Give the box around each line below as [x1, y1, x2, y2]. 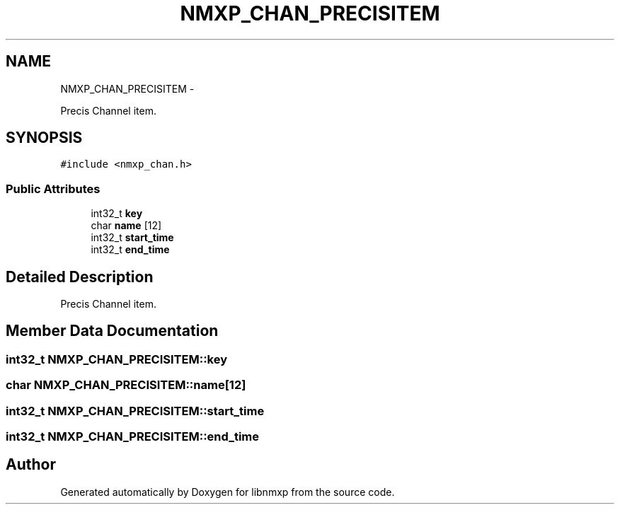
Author [6, 456, 56, 474]
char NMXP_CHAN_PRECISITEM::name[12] [6, 378, 246, 393]
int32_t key [91, 207, 143, 220]
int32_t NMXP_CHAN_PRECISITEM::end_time [6, 429, 260, 444]
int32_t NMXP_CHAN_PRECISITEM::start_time [6, 403, 265, 418]
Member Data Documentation [6, 322, 219, 340]
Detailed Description [6, 267, 154, 286]
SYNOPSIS [6, 129, 83, 147]
